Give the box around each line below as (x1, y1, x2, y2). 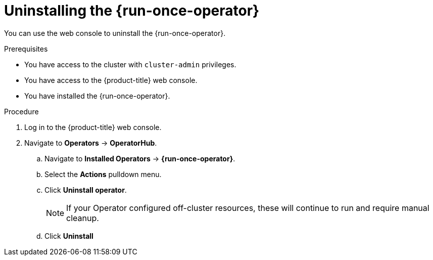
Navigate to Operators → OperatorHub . (24, 138, 157, 147)
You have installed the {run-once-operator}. (24, 91, 170, 100)
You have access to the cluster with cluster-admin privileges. (24, 60, 236, 69)
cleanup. (66, 212, 99, 223)
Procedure (4, 107, 39, 116)
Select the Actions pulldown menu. (44, 169, 162, 179)
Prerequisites (4, 44, 48, 53)
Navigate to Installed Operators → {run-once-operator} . (44, 154, 235, 163)
